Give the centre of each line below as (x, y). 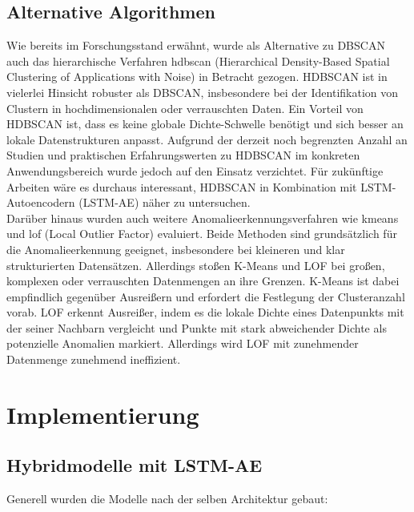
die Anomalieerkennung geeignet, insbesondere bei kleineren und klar (176, 249)
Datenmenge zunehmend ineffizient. (94, 359)
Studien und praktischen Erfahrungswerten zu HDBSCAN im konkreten (183, 155)
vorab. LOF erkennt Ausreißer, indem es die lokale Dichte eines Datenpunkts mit (205, 312)
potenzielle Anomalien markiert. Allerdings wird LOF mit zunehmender (183, 343)
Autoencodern (41, 202)
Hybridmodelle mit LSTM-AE (135, 465)
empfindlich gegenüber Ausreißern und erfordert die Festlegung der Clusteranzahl (206, 296)
